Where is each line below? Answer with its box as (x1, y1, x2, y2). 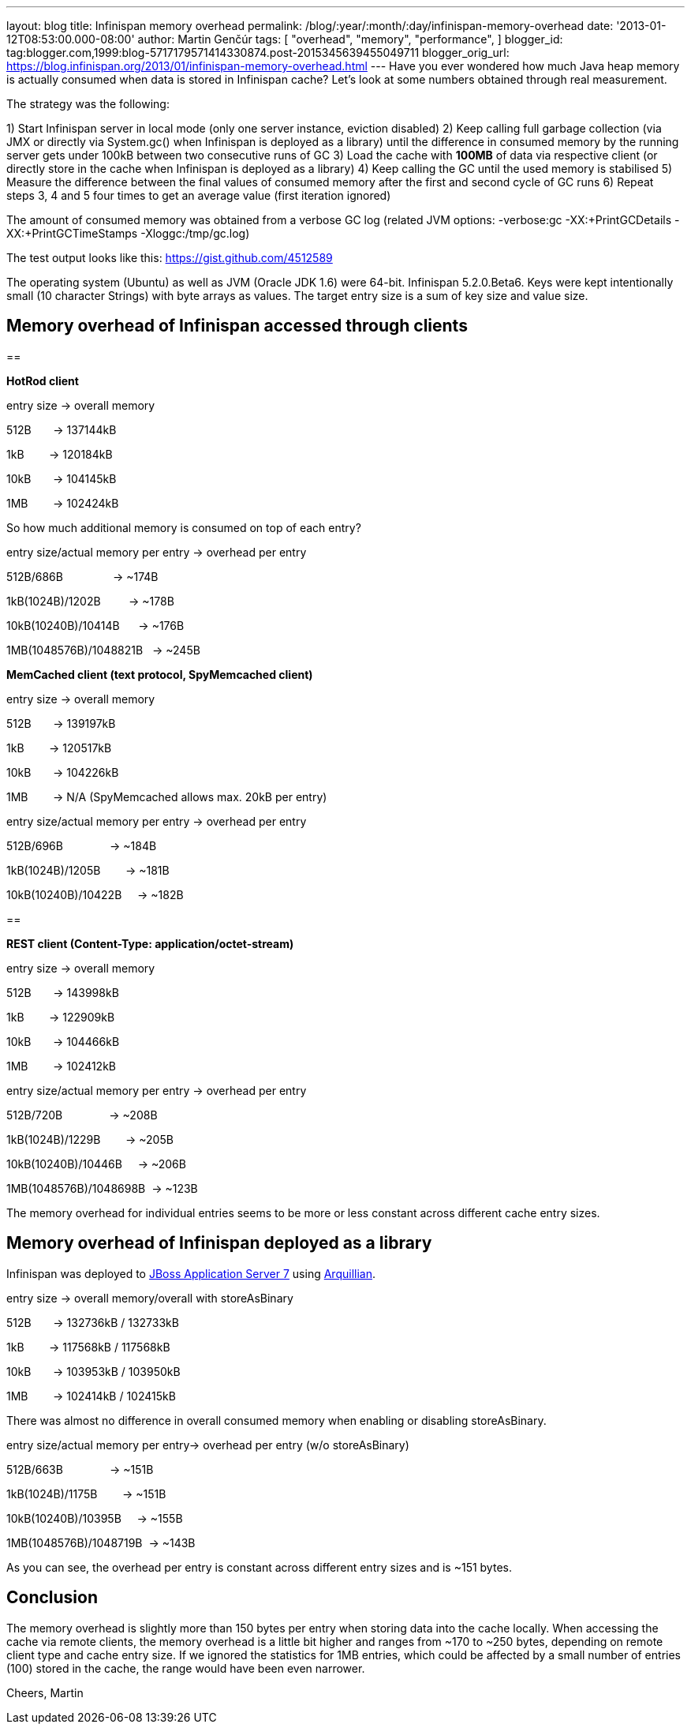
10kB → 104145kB (6, 471, 117, 485)
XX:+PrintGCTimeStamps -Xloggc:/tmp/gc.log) (6, 227, 250, 240)
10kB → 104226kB (6, 765, 119, 779)
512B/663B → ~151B (6, 1462, 154, 1476)
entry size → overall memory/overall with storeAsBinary (6, 1291, 293, 1305)
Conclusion (6, 1587, 99, 1608)
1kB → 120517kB (6, 740, 112, 755)
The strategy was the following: (6, 97, 170, 111)
